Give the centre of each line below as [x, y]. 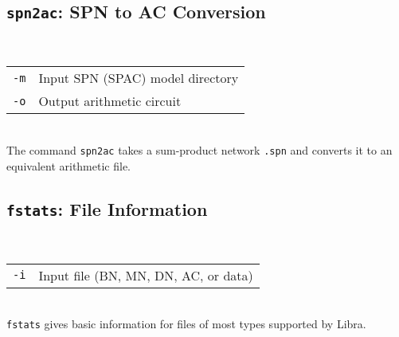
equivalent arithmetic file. [68, 165]
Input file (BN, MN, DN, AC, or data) [146, 275]
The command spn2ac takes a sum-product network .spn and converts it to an [199, 149]
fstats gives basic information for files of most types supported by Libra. [186, 324]
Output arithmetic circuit [110, 101]
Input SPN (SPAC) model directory [139, 78]
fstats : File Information [107, 208]
